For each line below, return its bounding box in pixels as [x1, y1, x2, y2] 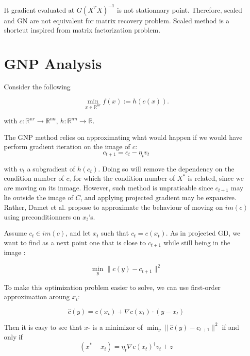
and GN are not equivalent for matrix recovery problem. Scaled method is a [4, 15, 230, 25]
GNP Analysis [4, 53, 102, 73]
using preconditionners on [4, 211, 81, 221]
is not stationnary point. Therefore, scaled [117, 4, 242, 15]
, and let [66, 228, 91, 238]
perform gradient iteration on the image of [4, 141, 130, 152]
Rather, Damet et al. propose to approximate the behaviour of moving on [4, 202, 223, 212]
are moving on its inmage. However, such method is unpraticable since [4, 182, 213, 192]
